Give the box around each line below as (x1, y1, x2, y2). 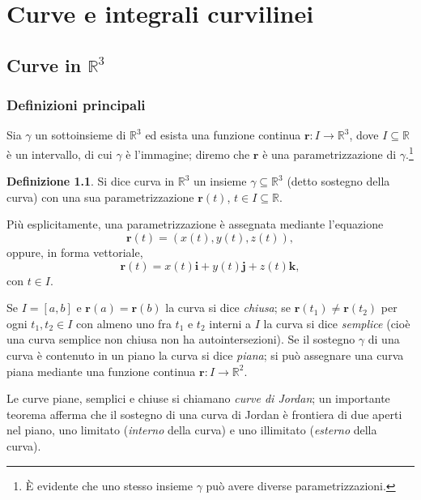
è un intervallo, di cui (6, 145, 113, 162)
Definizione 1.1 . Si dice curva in (6, 173, 175, 190)
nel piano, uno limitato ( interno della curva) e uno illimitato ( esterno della (6, 421, 377, 438)
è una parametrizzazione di (262, 145, 397, 162)
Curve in (6, 52, 82, 77)
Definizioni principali (6, 95, 146, 115)
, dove (349, 126, 379, 143)
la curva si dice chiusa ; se (165, 299, 291, 316)
